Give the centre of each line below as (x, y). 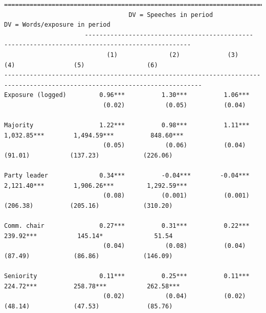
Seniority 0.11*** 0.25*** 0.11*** (127, 276)
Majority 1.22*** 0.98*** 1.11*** (127, 125)
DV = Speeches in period (171, 15)
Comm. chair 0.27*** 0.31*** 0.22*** (127, 226)
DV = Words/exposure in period (57, 25)
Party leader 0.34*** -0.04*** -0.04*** (127, 176)
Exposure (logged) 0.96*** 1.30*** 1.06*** (127, 95)
